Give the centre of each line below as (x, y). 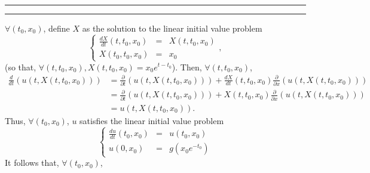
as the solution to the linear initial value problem (172, 28)
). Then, (187, 67)
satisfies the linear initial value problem (152, 120)
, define (56, 28)
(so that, (21, 67)
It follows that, (32, 163)
